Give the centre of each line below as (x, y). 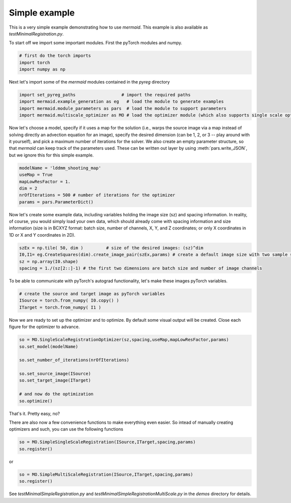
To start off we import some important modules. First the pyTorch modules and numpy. (96, 43)
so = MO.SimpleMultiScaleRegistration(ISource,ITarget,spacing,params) (106, 474)
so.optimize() (36, 401)
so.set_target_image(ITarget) (55, 381)
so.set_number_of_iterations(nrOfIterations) (74, 360)
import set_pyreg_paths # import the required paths (105, 95)
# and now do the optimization (57, 394)
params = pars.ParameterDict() (57, 202)
